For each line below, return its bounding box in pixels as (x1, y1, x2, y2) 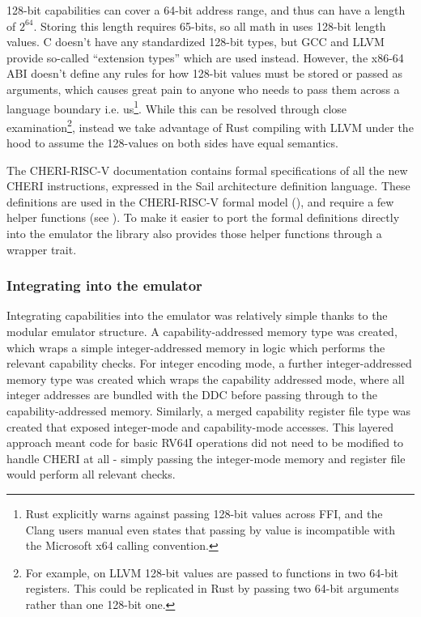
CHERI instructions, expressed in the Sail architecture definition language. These (6, 177, 410, 194)
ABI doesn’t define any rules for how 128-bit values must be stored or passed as (6, 65, 402, 82)
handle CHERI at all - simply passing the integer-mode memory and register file (6, 449, 406, 466)
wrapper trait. (6, 240, 77, 257)
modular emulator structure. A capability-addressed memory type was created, (6, 323, 398, 340)
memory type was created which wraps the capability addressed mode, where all (6, 370, 405, 387)
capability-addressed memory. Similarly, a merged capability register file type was (6, 402, 411, 419)
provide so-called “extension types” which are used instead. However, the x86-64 (6, 49, 404, 66)
